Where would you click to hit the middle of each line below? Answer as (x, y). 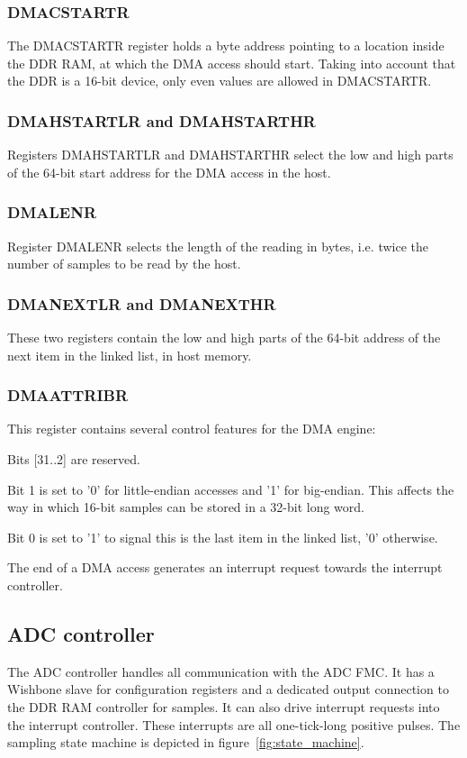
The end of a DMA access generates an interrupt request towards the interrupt (225, 567)
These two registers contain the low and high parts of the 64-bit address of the (224, 338)
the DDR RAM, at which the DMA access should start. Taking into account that (232, 63)
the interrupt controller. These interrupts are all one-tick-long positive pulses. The (234, 724)
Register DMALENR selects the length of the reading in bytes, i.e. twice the (218, 246)
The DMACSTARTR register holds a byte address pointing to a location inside (226, 46)
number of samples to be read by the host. (124, 264)
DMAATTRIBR (68, 395)
